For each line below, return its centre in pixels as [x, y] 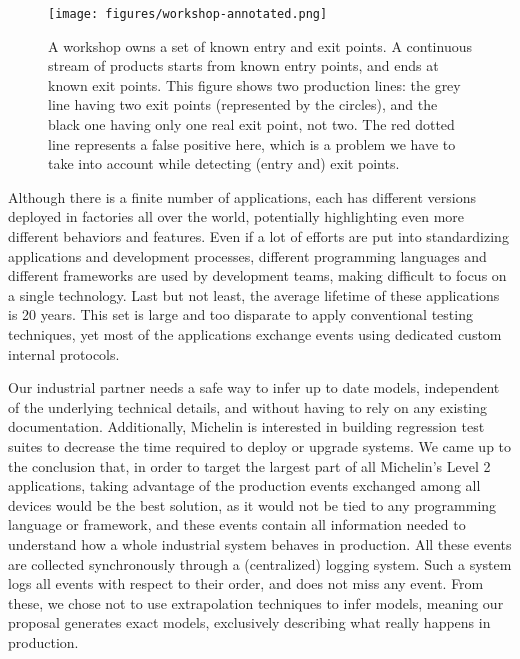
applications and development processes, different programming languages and [247, 255]
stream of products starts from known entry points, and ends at [243, 65]
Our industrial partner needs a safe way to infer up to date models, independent [254, 387]
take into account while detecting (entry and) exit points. [224, 163]
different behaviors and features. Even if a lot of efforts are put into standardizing [258, 236]
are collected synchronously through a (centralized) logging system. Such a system [260, 563]
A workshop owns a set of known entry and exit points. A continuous [260, 45]
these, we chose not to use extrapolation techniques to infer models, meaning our [256, 602]
